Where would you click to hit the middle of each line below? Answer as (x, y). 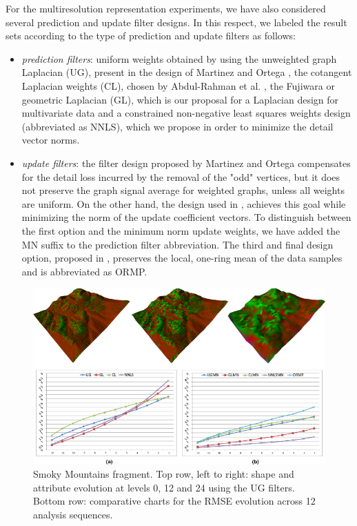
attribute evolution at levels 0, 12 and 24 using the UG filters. (164, 487)
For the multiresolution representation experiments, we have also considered (166, 8)
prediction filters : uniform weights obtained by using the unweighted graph (179, 58)
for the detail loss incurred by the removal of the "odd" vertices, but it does (181, 176)
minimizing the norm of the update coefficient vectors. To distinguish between (186, 217)
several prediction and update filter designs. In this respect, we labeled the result (176, 22)
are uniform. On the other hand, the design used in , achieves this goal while (184, 203)
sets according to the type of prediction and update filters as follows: (151, 36)
